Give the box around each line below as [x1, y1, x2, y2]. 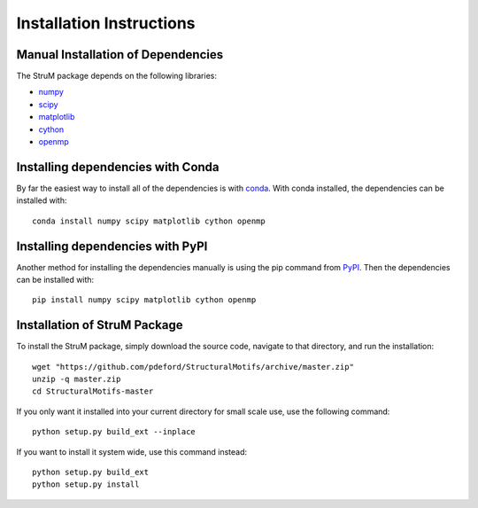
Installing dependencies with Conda [16, 160, 220, 175]
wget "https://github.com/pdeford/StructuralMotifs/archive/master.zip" [32, 362, 354, 371]
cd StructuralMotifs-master [32, 387, 154, 396]
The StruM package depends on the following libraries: [16, 71, 217, 82]
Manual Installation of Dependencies [16, 47, 224, 62]
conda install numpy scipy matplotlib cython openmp [32, 215, 266, 226]
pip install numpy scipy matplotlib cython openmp [32, 295, 257, 305]
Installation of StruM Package [16, 317, 183, 332]
